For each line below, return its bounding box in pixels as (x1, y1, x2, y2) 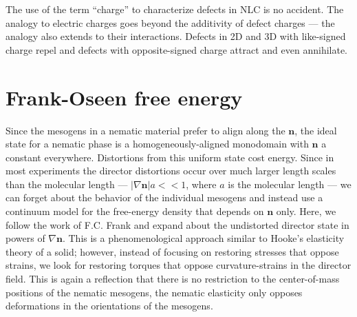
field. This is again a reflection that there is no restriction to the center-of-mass (6, 272, 340, 286)
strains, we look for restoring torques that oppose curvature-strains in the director (6, 258, 351, 272)
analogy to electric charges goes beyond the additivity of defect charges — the (6, 15, 335, 30)
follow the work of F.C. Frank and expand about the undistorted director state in (6, 217, 349, 232)
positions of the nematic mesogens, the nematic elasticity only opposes (6, 285, 303, 299)
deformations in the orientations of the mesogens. (6, 298, 213, 313)
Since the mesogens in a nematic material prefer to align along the (6, 123, 285, 137)
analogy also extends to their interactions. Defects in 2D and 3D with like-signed (6, 29, 346, 43)
